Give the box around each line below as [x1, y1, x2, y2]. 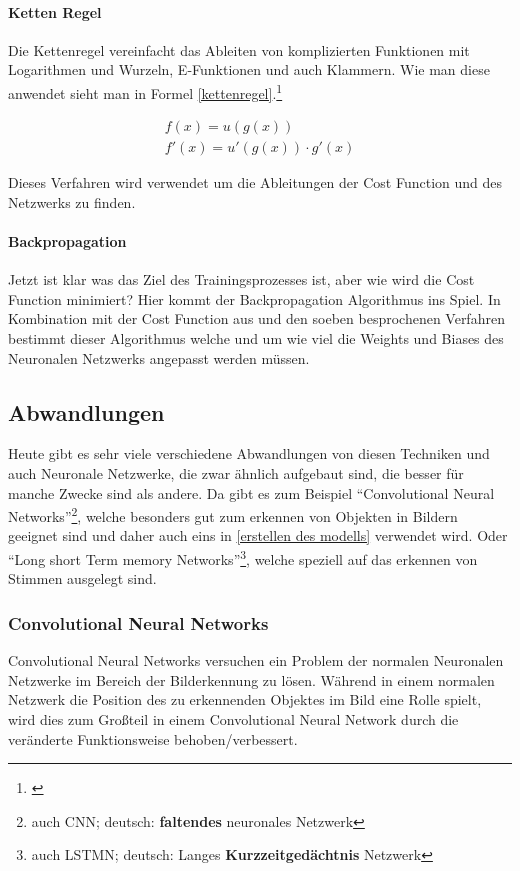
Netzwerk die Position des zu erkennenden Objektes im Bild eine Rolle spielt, [8, 689, 482, 710]
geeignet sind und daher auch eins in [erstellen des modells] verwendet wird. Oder [8, 525, 508, 546]
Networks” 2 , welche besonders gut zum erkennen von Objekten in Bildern [8, 503, 458, 526]
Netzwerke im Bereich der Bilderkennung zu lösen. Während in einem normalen [8, 669, 495, 690]
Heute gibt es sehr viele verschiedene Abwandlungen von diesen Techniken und [8, 443, 490, 464]
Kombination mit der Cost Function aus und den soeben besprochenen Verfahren [8, 308, 505, 329]
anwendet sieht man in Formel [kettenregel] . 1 [8, 79, 283, 103]
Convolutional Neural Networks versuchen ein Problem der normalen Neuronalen [8, 650, 504, 671]
